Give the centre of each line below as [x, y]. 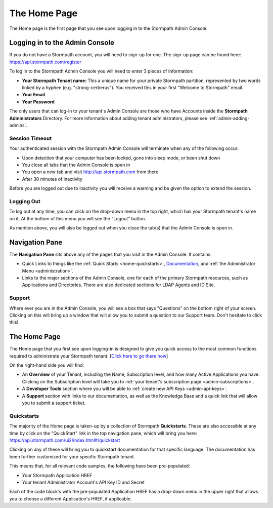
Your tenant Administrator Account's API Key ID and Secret [83, 482]
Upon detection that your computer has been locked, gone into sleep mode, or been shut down [121, 158]
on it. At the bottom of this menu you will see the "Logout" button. [78, 218]
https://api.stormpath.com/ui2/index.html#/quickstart [65, 440]
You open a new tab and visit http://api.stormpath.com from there [90, 172]
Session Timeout [31, 138]
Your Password [38, 102]
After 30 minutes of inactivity [52, 179]
